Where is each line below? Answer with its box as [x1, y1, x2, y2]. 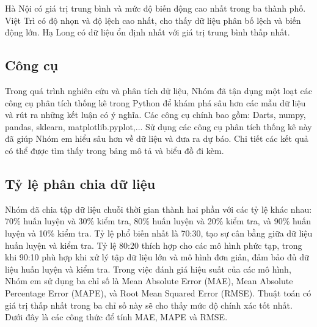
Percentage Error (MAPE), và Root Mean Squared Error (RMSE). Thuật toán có [5, 286, 312, 299]
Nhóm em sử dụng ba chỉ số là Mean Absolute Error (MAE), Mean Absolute [5, 274, 293, 287]
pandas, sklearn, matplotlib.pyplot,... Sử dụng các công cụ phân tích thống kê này [5, 120, 312, 133]
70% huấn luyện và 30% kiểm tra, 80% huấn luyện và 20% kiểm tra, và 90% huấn [5, 215, 311, 227]
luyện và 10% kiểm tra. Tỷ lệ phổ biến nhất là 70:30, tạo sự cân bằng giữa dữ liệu [5, 226, 313, 239]
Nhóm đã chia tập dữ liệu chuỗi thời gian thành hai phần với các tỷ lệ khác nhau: [5, 202, 312, 215]
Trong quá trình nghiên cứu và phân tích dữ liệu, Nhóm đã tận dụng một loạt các [5, 84, 312, 97]
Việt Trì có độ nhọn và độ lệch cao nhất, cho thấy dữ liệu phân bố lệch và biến [5, 13, 301, 26]
